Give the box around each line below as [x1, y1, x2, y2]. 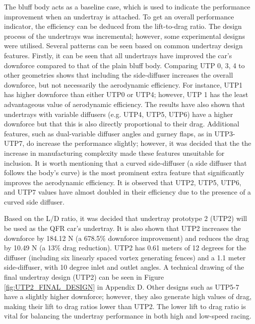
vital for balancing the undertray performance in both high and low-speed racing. [4, 311, 252, 321]
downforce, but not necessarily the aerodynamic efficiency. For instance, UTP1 [4, 79, 243, 90]
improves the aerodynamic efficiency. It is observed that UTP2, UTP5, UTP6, [4, 177, 242, 187]
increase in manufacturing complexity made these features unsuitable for [4, 147, 225, 158]
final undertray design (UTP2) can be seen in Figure [4, 272, 164, 282]
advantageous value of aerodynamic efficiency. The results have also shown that [4, 99, 245, 109]
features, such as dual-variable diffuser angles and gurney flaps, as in [4, 128, 212, 138]
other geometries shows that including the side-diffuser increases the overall [4, 70, 233, 80]
